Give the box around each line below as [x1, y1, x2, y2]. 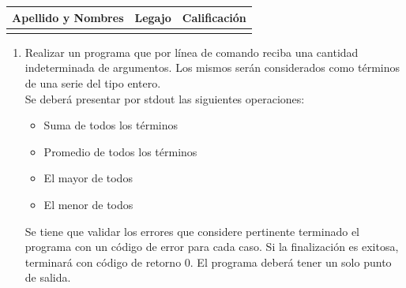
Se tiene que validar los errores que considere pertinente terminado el [24, 223, 360, 239]
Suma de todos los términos [43, 117, 179, 133]
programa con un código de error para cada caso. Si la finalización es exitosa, [24, 238, 399, 255]
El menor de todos [43, 196, 133, 212]
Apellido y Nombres [12, 9, 124, 25]
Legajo [134, 9, 171, 25]
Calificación [182, 9, 246, 25]
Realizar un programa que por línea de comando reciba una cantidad [24, 43, 359, 60]
